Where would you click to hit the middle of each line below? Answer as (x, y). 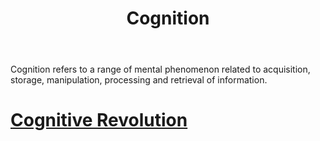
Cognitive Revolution (99, 120)
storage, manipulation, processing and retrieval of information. (139, 80)
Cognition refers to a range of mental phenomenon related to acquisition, (160, 69)
